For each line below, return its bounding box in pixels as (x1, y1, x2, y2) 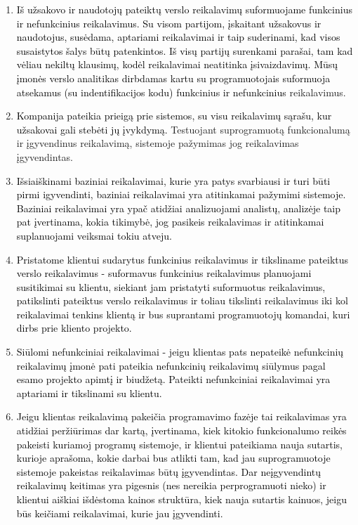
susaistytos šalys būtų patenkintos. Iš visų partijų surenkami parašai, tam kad (16, 43, 353, 58)
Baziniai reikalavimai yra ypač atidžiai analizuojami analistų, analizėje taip (16, 200, 341, 215)
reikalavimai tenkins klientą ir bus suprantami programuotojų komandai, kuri (16, 306, 350, 321)
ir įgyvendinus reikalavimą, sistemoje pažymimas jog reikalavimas (16, 136, 299, 150)
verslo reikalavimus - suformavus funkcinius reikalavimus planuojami (16, 266, 312, 280)
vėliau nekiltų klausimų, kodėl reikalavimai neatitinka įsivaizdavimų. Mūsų (16, 57, 338, 72)
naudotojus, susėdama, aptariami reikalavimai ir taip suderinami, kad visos (16, 30, 340, 44)
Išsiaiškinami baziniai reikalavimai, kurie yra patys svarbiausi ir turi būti (16, 173, 331, 188)
